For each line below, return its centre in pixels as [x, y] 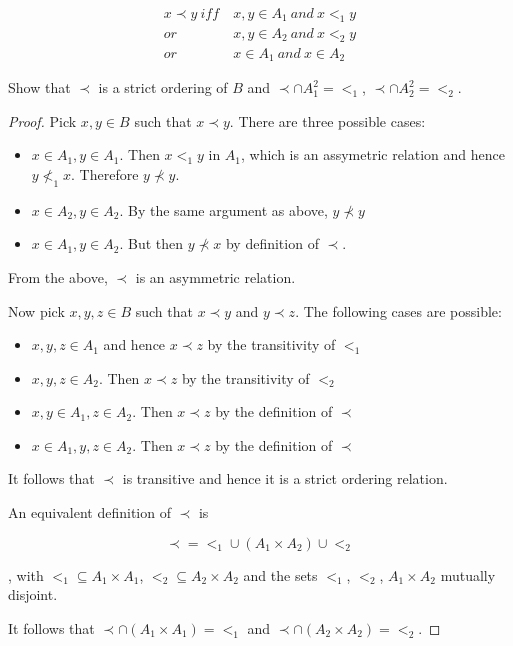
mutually [468, 574]
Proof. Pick [42, 120]
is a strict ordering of [163, 87]
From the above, [58, 276]
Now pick [36, 310]
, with [26, 574]
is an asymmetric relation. [215, 276]
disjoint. [33, 594]
